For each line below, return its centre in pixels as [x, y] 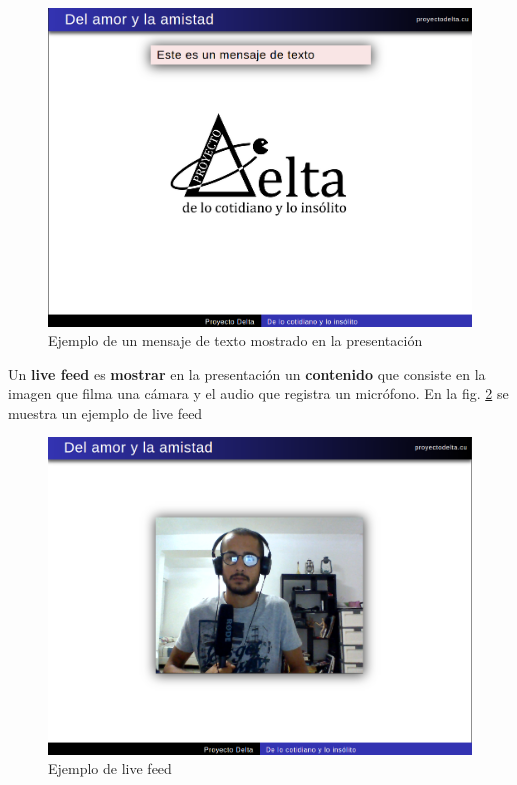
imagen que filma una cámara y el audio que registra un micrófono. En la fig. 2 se [258, 393]
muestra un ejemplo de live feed [105, 412]
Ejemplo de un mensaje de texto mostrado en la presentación [235, 340]
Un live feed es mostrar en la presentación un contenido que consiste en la [247, 373]
